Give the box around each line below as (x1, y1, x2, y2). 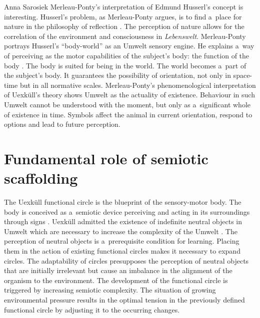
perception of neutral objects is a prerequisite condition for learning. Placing (4, 236, 239, 246)
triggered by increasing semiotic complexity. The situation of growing (4, 285, 216, 295)
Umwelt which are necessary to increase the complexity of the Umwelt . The (4, 226, 237, 236)
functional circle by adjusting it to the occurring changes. (4, 304, 180, 315)
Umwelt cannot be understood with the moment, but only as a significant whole (4, 99, 250, 109)
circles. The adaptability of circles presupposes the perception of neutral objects (4, 255, 249, 266)
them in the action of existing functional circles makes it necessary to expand (4, 246, 240, 256)
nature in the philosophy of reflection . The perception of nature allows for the (4, 21, 244, 31)
